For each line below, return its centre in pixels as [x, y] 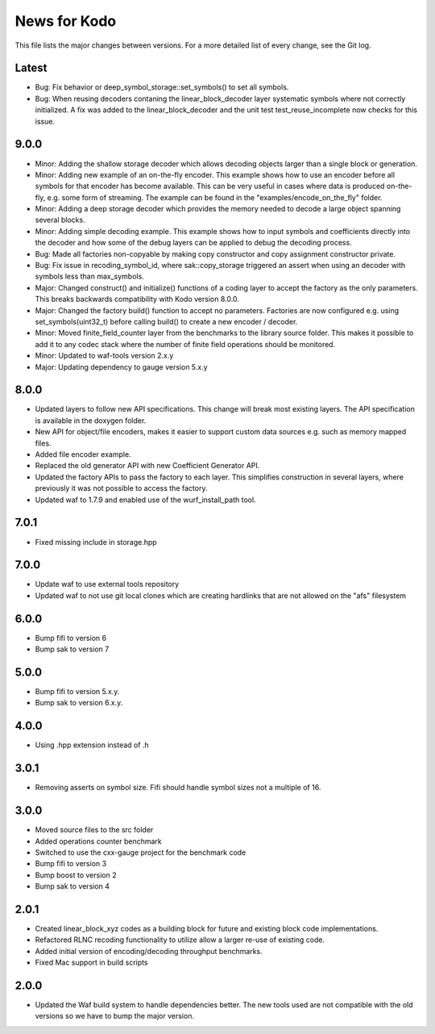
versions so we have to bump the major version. [115, 1016]
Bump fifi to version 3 [71, 864]
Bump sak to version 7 [72, 649]
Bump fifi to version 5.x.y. [77, 691]
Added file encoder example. [83, 454]
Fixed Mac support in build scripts [91, 963]
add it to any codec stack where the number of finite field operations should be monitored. [185, 344]
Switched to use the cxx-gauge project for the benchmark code [141, 852]
